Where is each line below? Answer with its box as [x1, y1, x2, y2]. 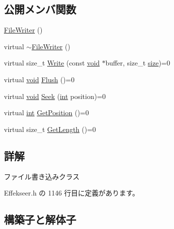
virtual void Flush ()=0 [4, 74, 75, 84]
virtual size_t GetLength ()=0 [4, 124, 96, 134]
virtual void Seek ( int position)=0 [4, 91, 106, 101]
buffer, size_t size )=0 [105, 58, 171, 68]
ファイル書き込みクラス [4, 171, 80, 181]
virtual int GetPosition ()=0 [4, 107, 89, 118]
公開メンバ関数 [4, 1, 76, 17]
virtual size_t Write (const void [4, 58, 100, 68]
